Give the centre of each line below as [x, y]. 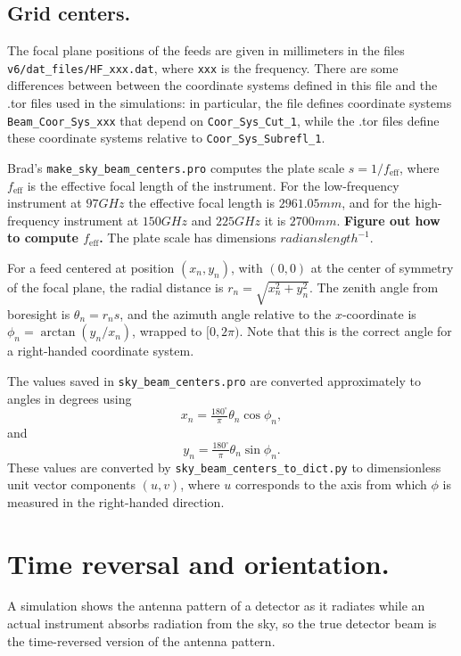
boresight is [39, 313]
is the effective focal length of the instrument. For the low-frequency [213, 185]
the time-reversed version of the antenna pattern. [141, 640]
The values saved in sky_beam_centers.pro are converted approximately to [214, 380]
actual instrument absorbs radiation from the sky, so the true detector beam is [222, 623]
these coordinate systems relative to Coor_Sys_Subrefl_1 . [166, 138]
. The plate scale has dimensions [188, 238]
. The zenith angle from [374, 287]
